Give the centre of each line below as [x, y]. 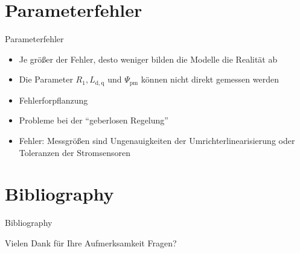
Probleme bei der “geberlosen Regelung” [94, 120]
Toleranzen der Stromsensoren [75, 152]
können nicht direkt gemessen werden [210, 79]
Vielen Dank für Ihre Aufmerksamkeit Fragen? [91, 242]
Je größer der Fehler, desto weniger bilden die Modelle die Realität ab [148, 59]
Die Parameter [46, 79]
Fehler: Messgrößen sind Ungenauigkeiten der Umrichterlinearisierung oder [157, 140]
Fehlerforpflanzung [53, 100]
